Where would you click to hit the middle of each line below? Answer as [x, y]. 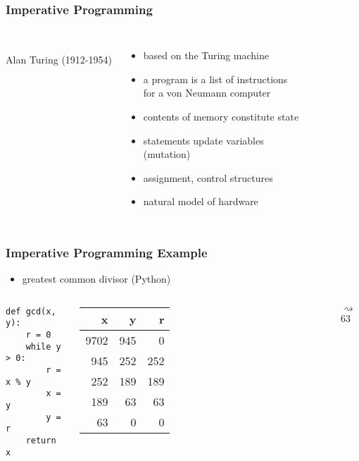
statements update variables [203, 140]
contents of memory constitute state [221, 116]
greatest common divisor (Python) [96, 279]
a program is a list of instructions [215, 79]
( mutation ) [167, 154]
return [41, 441]
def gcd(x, [31, 311]
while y [43, 346]
